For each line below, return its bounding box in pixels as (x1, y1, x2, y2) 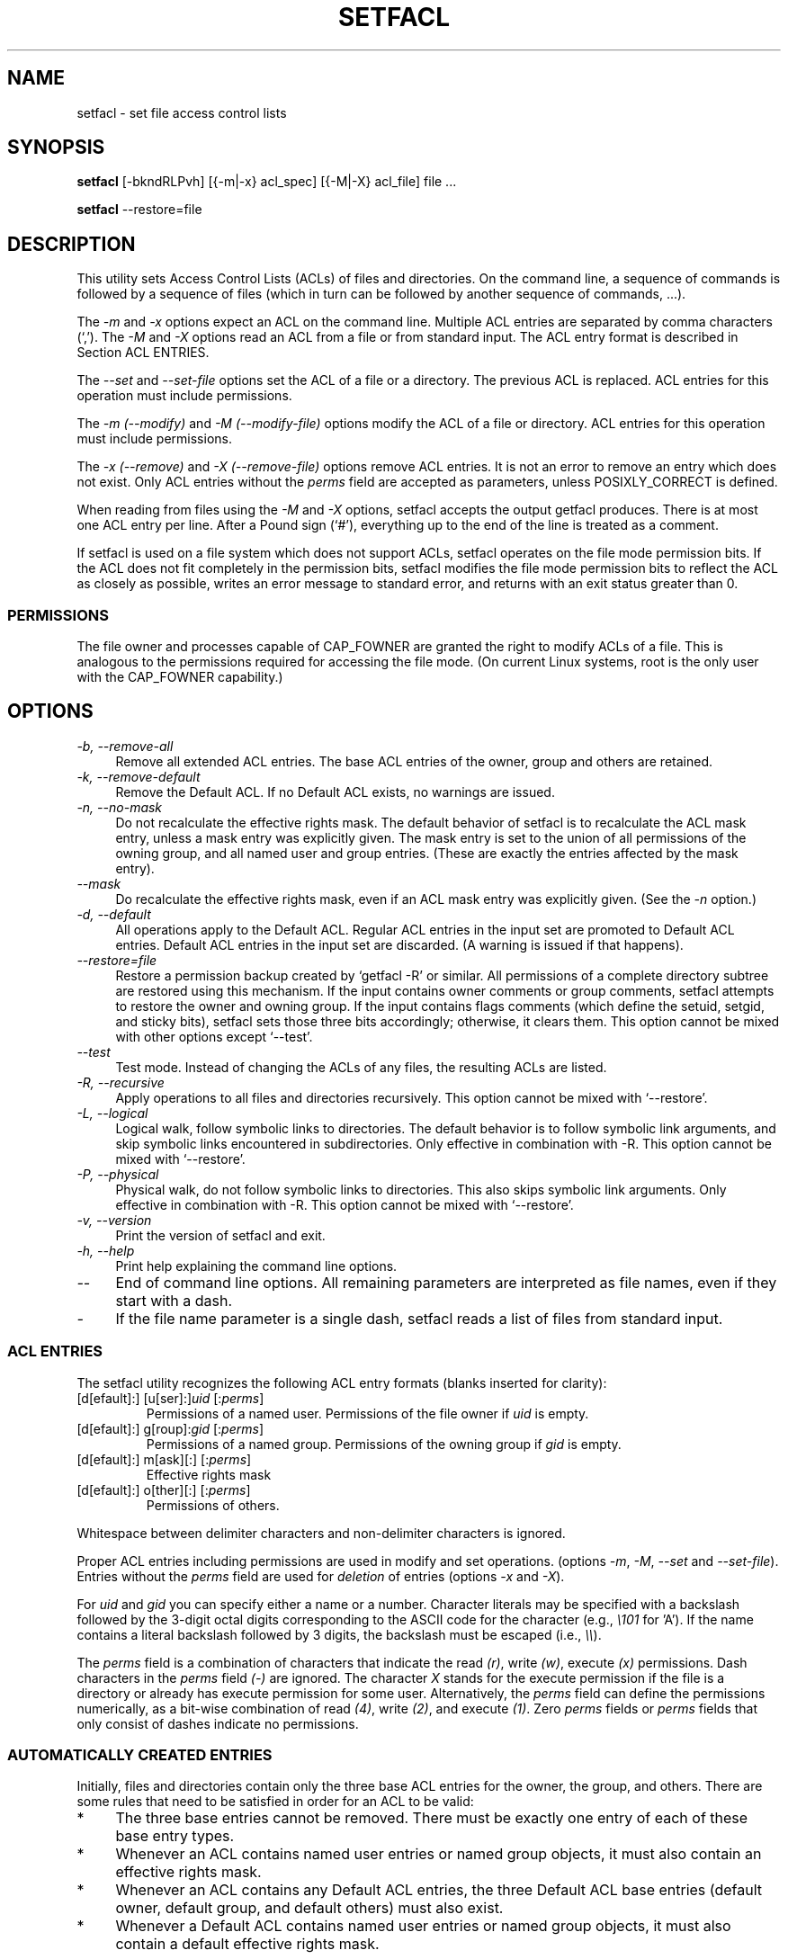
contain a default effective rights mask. (115, 1935, 380, 1954)
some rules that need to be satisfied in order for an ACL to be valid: (76, 1794, 474, 1810)
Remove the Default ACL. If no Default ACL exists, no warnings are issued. (115, 783, 555, 800)
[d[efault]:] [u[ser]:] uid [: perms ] (76, 1390, 264, 1406)
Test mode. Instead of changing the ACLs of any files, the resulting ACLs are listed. (115, 1059, 607, 1075)
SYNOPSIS (7, 136, 105, 159)
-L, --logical (76, 1105, 148, 1121)
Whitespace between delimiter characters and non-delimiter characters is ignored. (76, 1525, 566, 1541)
